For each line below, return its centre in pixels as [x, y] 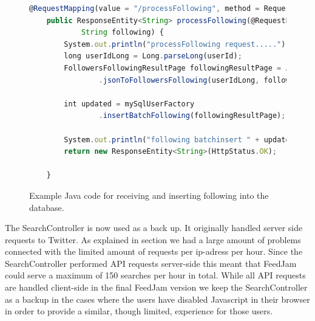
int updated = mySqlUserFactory [129, 104]
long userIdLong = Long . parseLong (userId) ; [153, 56]
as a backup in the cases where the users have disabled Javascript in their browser [157, 299]
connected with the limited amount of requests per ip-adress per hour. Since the [154, 251]
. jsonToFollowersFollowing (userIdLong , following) [203, 80]
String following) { [122, 33]
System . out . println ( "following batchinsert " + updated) [181, 140]
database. [47, 207]
